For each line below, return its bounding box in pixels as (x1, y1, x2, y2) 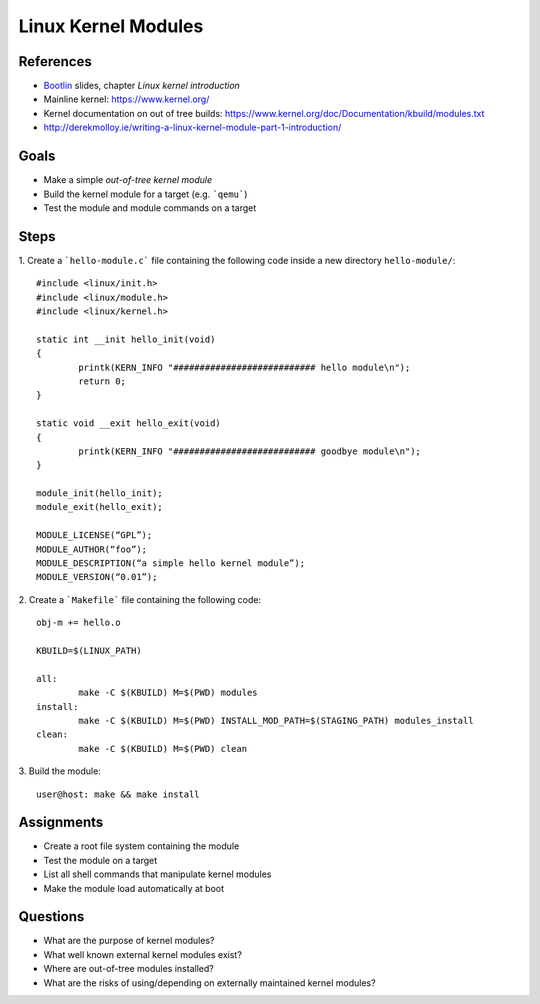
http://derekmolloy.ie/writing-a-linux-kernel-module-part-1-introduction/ (43, 121, 342, 134)
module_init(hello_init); (36, 488, 164, 499)
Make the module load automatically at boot (43, 882, 225, 894)
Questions (18, 908, 85, 925)
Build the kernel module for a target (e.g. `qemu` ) (43, 188, 248, 200)
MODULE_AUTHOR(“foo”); (36, 543, 148, 555)
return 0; (78, 375, 127, 387)
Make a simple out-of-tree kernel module (43, 174, 213, 186)
